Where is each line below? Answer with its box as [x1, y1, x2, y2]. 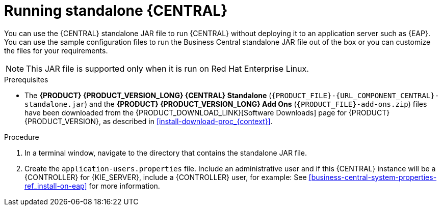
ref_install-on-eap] [24, 181, 87, 190]
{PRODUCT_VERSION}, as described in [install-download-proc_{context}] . [24, 116, 273, 126]
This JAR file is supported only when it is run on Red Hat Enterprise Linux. [26, 63, 309, 74]
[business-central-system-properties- [308, 172, 437, 182]
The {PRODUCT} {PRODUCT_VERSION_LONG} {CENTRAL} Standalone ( [24, 91, 272, 100]
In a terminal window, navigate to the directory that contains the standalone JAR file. [24, 148, 307, 157]
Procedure [4, 132, 39, 141]
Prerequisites [4, 75, 48, 84]
